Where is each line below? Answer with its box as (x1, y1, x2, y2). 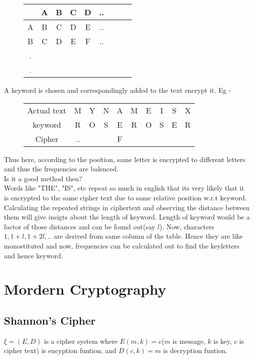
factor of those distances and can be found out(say (4, 221, 156, 231)
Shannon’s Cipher (4, 312, 96, 328)
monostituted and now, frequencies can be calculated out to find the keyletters (4, 240, 240, 250)
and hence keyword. (4, 250, 63, 260)
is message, (172, 335, 206, 346)
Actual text (27, 104, 67, 116)
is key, (213, 335, 232, 346)
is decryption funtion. (163, 345, 228, 356)
